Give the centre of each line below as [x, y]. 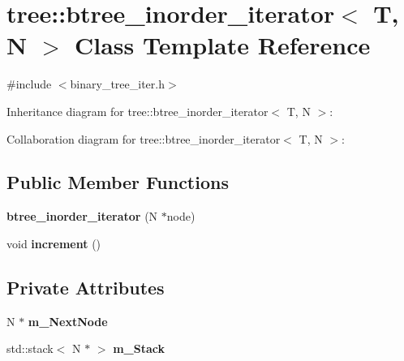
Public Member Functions [118, 182]
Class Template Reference [222, 45]
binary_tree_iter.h [117, 84]
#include [29, 84]
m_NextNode [68, 321]
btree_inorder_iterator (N [82, 216]
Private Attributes [86, 287]
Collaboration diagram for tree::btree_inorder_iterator [144, 138]
